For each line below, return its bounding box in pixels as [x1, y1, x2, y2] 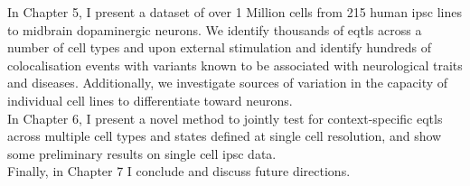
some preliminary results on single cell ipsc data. [7, 144, 277, 163]
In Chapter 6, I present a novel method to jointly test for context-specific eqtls [7, 108, 443, 127]
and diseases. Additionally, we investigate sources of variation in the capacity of [7, 73, 448, 92]
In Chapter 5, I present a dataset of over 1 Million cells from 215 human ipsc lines [7, 3, 462, 21]
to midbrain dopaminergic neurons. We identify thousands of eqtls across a [7, 20, 422, 39]
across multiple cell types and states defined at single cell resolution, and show [7, 126, 442, 145]
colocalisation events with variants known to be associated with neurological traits [7, 55, 463, 74]
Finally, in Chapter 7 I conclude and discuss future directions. [7, 162, 351, 181]
